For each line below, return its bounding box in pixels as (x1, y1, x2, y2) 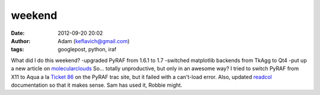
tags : (11, 46, 24, 53)
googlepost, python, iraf (57, 46, 117, 53)
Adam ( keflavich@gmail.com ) (57, 37, 130, 44)
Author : (11, 37, 31, 44)
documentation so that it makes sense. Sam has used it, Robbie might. (11, 81, 183, 89)
